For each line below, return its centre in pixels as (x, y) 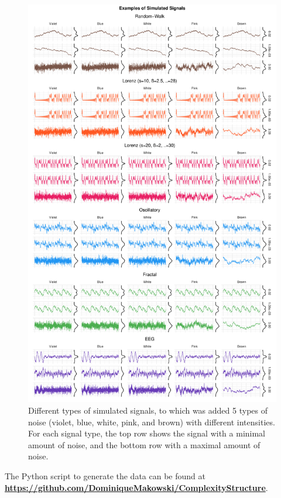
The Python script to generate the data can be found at (105, 475)
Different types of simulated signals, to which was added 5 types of (148, 410)
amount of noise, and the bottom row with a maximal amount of (144, 444)
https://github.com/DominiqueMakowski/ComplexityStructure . (136, 487)
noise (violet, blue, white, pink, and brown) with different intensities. (152, 422)
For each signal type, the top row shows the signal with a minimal (147, 433)
